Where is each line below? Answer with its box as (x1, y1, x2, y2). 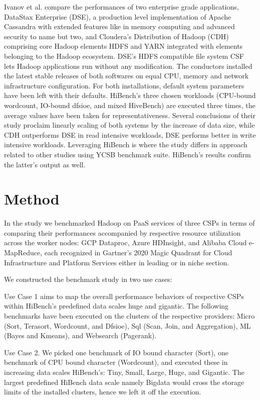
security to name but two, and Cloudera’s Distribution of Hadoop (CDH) (4, 31, 229, 41)
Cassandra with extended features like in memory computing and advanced (4, 21, 235, 32)
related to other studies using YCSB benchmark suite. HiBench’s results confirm (4, 149, 251, 159)
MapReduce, (4, 247, 43, 257)
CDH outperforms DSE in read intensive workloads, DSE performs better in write (4, 129, 256, 140)
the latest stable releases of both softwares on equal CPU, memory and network (4, 70, 249, 81)
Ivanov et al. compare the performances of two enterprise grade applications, (4, 2, 239, 12)
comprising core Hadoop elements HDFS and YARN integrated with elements (4, 41, 243, 51)
